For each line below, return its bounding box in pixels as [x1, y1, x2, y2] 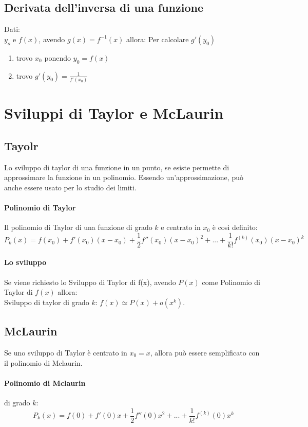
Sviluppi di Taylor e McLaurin [4, 102, 224, 123]
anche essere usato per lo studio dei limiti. [4, 182, 137, 192]
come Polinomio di [202, 276, 260, 287]
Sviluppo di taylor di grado [4, 296, 89, 307]
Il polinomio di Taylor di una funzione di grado [4, 222, 152, 233]
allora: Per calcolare [126, 33, 189, 44]
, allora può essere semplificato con [150, 347, 260, 358]
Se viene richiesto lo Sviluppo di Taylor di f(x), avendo [4, 276, 176, 287]
